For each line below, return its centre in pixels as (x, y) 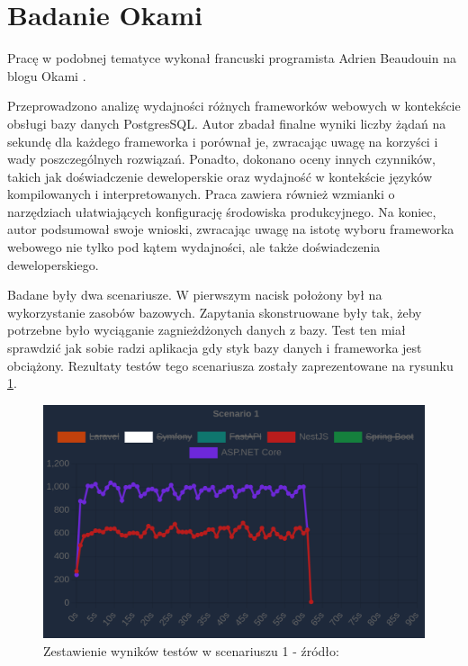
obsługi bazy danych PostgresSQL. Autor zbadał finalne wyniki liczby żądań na (227, 123)
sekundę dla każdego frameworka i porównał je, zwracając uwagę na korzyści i (223, 141)
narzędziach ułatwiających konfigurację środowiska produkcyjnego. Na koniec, (222, 211)
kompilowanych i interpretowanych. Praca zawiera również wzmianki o (201, 194)
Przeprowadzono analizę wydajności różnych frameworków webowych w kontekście (234, 106)
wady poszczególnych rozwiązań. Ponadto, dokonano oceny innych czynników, (221, 159)
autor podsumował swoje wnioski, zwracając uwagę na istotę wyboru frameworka (231, 229)
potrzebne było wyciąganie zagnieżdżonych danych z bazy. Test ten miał (207, 330)
